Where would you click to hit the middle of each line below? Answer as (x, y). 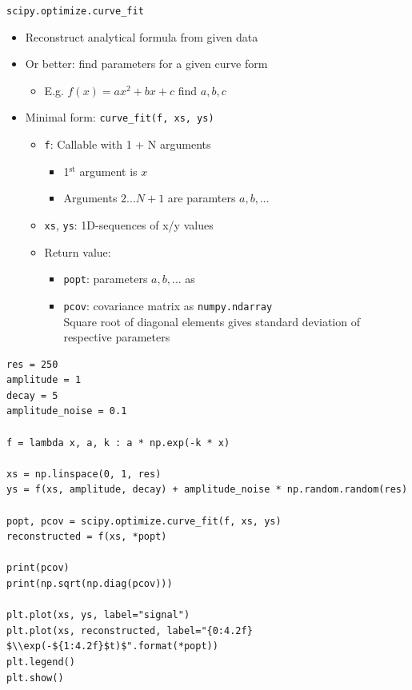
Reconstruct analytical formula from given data (142, 36)
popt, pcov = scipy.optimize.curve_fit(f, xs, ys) (144, 521)
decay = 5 (32, 395)
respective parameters (117, 337)
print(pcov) (38, 568)
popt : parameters (106, 279)
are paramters (202, 198)
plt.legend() (41, 662)
